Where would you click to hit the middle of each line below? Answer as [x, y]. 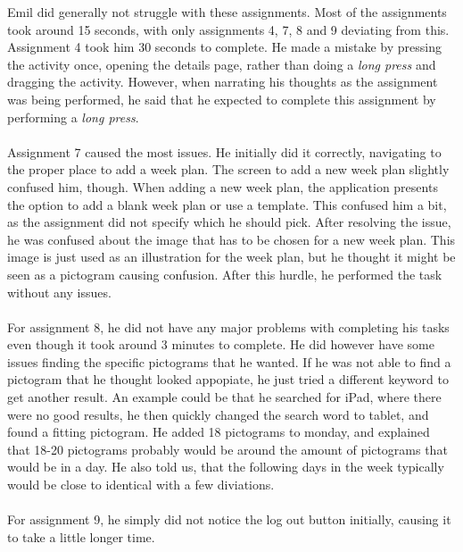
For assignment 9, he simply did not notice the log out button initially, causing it [229, 519]
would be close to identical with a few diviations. [141, 485]
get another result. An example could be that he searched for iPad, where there [224, 397]
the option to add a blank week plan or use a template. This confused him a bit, [227, 204]
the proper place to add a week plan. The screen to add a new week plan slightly [228, 169]
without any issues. [59, 292]
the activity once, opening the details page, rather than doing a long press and [222, 64]
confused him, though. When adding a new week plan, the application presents [223, 186]
